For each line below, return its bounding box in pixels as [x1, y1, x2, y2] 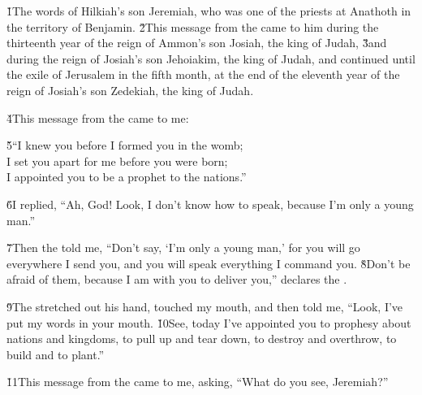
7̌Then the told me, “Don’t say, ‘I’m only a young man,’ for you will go [6, 239, 360, 256]
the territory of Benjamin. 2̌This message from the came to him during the [6, 18, 379, 35]
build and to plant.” [6, 345, 105, 362]
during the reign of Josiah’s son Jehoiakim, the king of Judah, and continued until [6, 50, 416, 67]
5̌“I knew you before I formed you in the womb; [6, 137, 243, 154]
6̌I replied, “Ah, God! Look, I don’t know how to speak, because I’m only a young [6, 195, 414, 212]
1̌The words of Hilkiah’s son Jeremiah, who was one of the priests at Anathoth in [6, 2, 411, 19]
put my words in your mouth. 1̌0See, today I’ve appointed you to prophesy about [6, 314, 411, 331]
